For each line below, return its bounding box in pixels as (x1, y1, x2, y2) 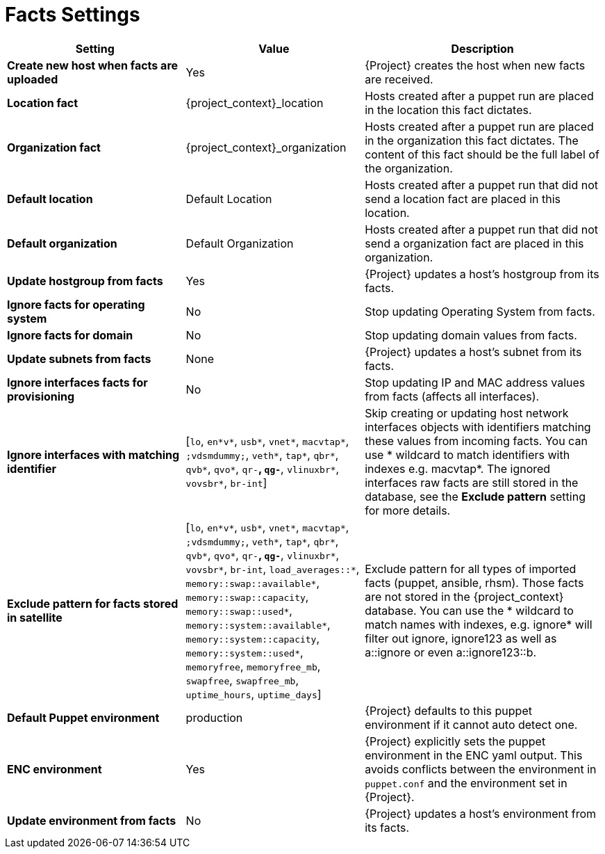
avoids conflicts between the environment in (365, 762, 597, 776)
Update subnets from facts (7, 351, 151, 366)
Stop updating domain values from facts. (365, 328, 577, 342)
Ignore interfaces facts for (7, 375, 148, 389)
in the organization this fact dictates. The (365, 133, 579, 147)
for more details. (365, 503, 451, 517)
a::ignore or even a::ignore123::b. (365, 645, 537, 659)
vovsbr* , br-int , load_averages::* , (185, 561, 360, 576)
